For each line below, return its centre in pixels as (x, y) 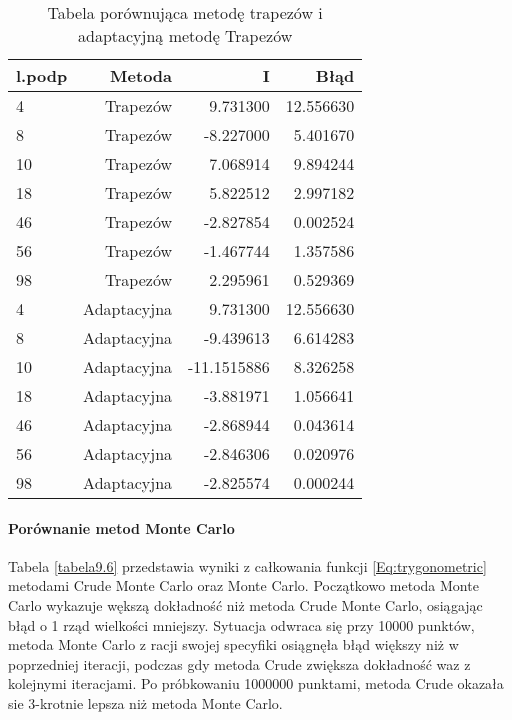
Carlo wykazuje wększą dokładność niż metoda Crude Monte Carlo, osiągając (245, 604)
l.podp (42, 75)
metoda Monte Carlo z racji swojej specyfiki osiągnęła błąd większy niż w (233, 644)
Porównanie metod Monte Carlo (121, 527)
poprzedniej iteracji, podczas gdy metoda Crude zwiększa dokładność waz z (239, 663)
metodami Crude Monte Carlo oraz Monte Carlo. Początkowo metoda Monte (243, 585)
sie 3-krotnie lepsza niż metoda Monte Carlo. (145, 702)
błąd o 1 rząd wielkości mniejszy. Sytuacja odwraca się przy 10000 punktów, (241, 624)
